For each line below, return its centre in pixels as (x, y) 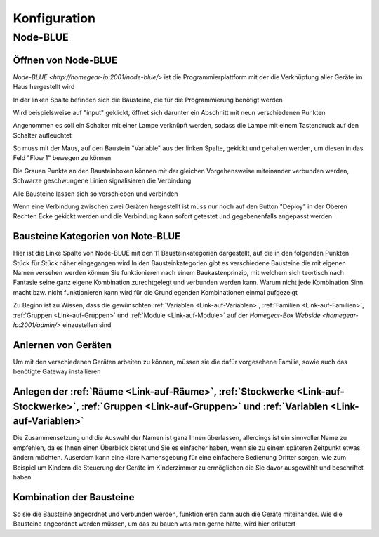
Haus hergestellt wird (44, 87)
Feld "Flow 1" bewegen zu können (62, 158)
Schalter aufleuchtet (42, 135)
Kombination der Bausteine (74, 497)
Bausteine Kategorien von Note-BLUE (97, 236)
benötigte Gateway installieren (57, 371)
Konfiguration (54, 18)
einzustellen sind (87, 325)
